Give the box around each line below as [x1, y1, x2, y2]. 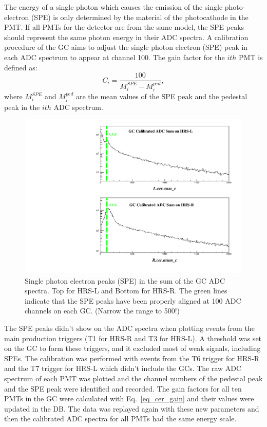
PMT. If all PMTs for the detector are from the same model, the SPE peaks [4, 22, 244, 32]
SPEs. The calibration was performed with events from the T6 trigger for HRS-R [4, 352, 260, 363]
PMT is [239, 51, 263, 62]
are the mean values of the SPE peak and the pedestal [75, 91, 247, 102]
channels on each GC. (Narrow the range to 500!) [25, 305, 180, 316]
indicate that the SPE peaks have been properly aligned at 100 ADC [25, 295, 241, 306]
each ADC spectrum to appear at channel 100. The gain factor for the [4, 51, 225, 62]
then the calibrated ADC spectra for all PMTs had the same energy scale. [4, 413, 237, 424]
